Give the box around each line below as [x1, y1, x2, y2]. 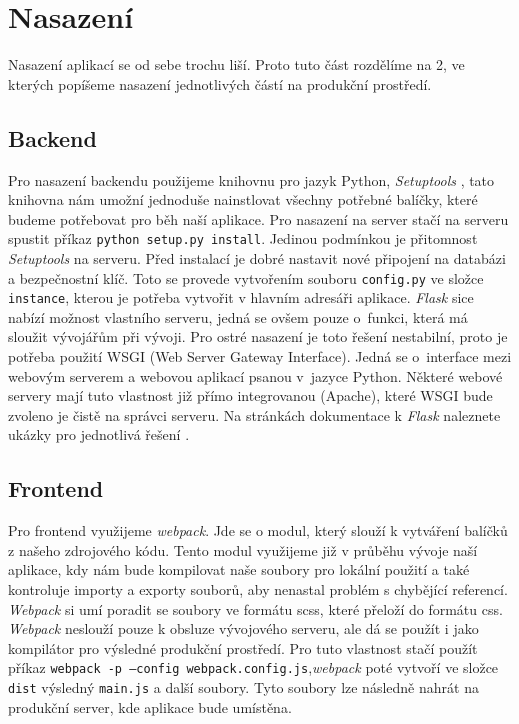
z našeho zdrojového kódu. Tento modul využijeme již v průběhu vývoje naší [8, 539, 478, 560]
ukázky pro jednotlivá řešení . [8, 424, 190, 445]
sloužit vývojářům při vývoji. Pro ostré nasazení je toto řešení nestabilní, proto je [8, 326, 508, 347]
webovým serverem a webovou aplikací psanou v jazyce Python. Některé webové [8, 365, 503, 386]
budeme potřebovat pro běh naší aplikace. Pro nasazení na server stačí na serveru [8, 208, 509, 229]
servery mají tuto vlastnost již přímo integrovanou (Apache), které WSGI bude [8, 385, 493, 406]
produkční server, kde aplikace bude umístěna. [8, 696, 292, 717]
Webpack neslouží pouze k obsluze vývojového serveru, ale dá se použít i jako [8, 618, 479, 639]
